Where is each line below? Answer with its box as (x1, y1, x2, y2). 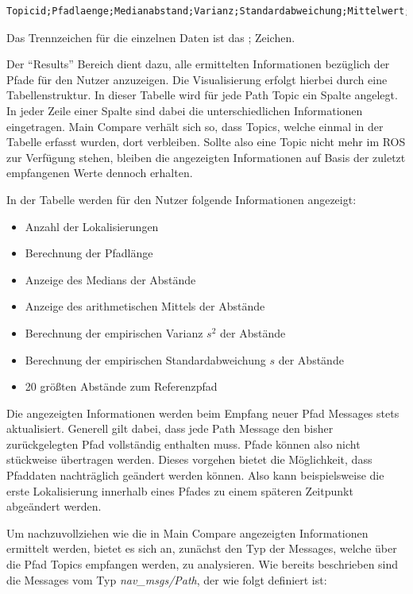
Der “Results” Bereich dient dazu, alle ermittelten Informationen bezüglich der (6, 56, 390, 72)
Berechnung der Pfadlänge (25, 245, 153, 261)
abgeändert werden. (6, 498, 102, 515)
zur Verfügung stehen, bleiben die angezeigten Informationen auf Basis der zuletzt (6, 148, 406, 165)
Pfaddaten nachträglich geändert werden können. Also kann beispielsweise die (6, 467, 384, 484)
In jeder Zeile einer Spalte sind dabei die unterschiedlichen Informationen (6, 102, 363, 118)
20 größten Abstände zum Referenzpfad (25, 378, 218, 395)
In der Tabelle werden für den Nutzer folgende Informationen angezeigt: (6, 191, 357, 207)
